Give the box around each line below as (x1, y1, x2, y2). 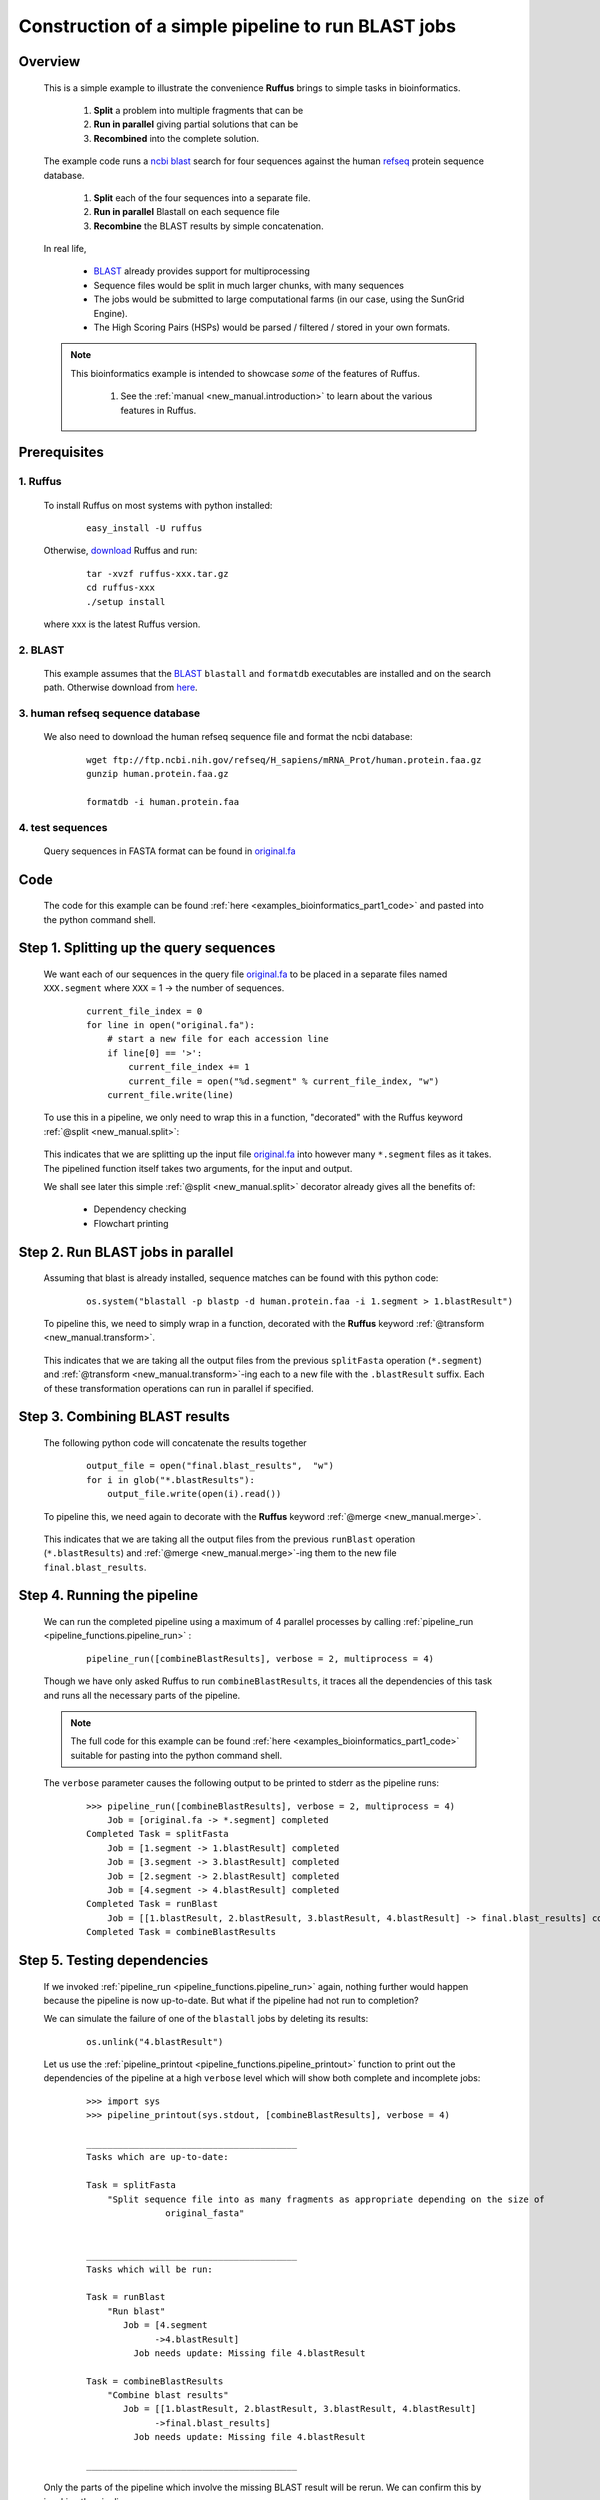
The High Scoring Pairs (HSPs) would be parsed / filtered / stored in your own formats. (93, 321, 450, 334)
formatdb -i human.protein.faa (86, 796, 240, 807)
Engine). (93, 307, 129, 319)
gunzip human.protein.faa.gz (86, 768, 229, 779)
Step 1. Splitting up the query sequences (18, 940, 276, 957)
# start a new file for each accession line (106, 1033, 329, 1045)
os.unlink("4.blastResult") (86, 2036, 224, 2047)
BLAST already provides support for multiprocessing (93, 265, 310, 277)
